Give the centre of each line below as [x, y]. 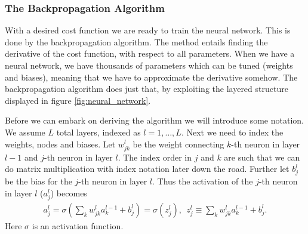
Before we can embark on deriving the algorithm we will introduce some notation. [154, 120]
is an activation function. [78, 225]
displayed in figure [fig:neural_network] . [78, 100]
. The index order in [155, 157]
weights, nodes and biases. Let [60, 144]
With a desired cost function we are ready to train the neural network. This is [148, 30]
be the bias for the [38, 181]
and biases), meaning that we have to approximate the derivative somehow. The [151, 77]
